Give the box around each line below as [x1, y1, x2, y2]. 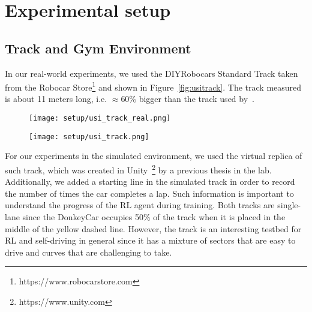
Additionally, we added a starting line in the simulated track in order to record [5, 175, 295, 188]
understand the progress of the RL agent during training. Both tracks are [5, 199, 275, 211]
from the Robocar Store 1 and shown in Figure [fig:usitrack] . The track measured [5, 79, 302, 93]
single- [277, 199, 301, 211]
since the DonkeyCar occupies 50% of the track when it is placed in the [22, 210, 286, 223]
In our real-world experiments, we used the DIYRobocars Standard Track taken [5, 67, 298, 79]
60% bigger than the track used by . [121, 92, 254, 105]
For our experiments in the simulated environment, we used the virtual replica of [5, 149, 302, 162]
